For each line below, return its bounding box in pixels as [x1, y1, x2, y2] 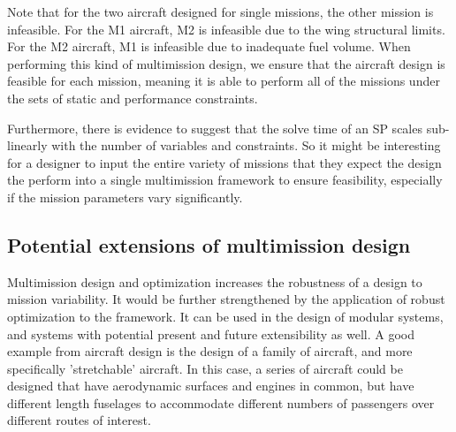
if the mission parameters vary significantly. [7, 187, 243, 206]
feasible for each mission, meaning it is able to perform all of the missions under [7, 72, 440, 90]
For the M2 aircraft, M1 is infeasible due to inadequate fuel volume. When [7, 37, 411, 56]
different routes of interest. [7, 411, 151, 429]
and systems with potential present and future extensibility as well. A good [7, 324, 414, 343]
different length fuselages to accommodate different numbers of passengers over [7, 393, 435, 412]
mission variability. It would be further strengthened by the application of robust [7, 290, 445, 308]
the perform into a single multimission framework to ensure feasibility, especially [7, 171, 443, 189]
